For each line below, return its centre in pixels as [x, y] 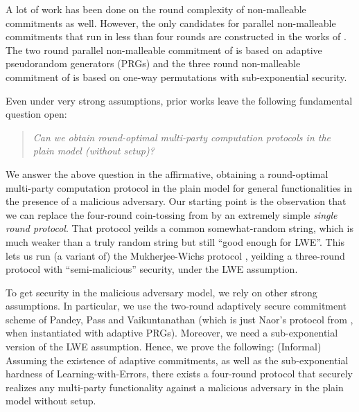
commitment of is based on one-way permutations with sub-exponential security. [176, 77]
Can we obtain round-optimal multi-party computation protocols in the [182, 137]
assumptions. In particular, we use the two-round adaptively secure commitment [176, 306]
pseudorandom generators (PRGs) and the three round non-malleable [153, 63]
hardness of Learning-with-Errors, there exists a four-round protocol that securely [179, 374]
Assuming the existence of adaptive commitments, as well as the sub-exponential [177, 360]
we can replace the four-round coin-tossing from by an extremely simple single [172, 214]
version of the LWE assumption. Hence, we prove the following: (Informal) [164, 347]
